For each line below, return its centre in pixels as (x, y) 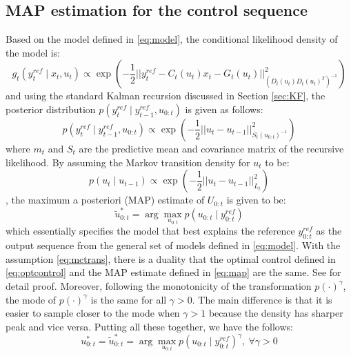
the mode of (31, 299)
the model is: (33, 52)
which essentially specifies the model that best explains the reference (150, 231)
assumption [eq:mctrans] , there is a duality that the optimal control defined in (171, 258)
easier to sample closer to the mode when (93, 313)
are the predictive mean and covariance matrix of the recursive (211, 148)
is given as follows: (224, 109)
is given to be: (256, 200)
